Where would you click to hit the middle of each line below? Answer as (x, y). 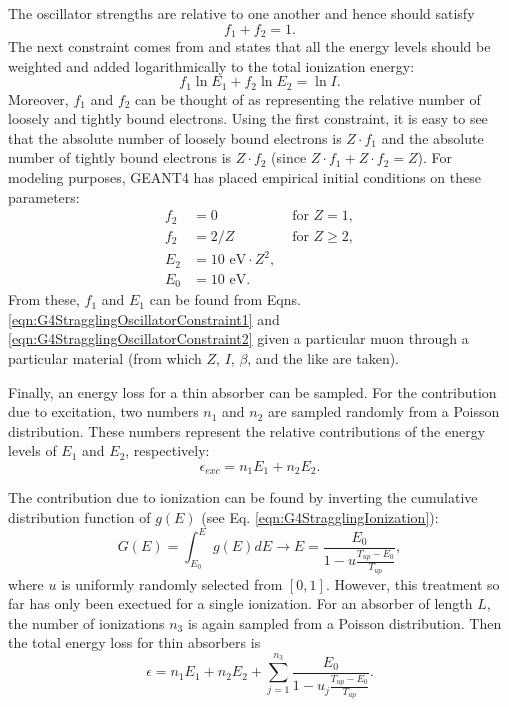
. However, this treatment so (412, 583)
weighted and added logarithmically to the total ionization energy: (211, 65)
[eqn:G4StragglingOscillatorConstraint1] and (144, 318)
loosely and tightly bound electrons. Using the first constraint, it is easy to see (248, 118)
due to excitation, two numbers (103, 411)
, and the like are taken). (323, 358)
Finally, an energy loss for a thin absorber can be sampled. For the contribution (252, 391)
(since (289, 157)
